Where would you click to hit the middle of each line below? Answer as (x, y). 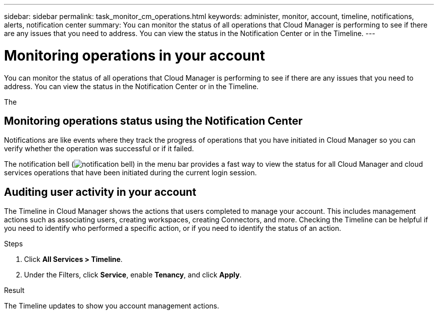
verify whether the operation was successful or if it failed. (99, 149)
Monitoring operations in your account (134, 55)
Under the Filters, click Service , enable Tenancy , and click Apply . (133, 275)
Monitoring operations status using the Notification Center (153, 121)
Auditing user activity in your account (100, 192)
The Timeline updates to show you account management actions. (112, 306)
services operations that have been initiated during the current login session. (130, 173)
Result (14, 290)
